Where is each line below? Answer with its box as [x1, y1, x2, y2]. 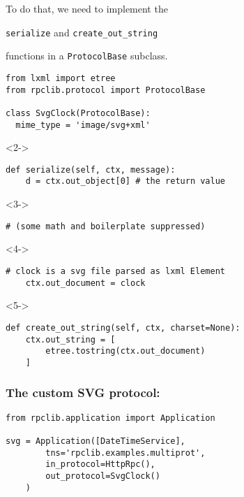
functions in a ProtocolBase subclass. [6, 48, 168, 63]
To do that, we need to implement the [6, 1, 168, 15]
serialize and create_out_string [6, 24, 158, 39]
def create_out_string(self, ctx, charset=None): [6, 322, 241, 333]
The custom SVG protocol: [6, 384, 160, 401]
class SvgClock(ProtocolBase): [6, 108, 151, 118]
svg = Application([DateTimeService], [6, 436, 185, 446]
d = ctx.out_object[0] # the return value [25, 176, 225, 187]
